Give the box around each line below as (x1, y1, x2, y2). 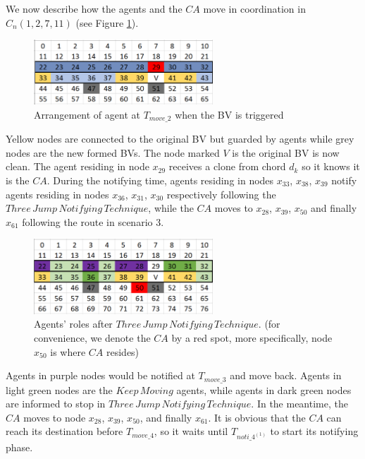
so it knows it (302, 159, 360, 174)
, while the (148, 201, 194, 215)
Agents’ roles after (34, 316, 113, 331)
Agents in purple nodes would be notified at (6, 368, 195, 383)
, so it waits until (154, 424, 228, 439)
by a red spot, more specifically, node (171, 330, 333, 345)
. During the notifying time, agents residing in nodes (47, 173, 274, 188)
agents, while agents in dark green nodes (176, 382, 352, 397)
